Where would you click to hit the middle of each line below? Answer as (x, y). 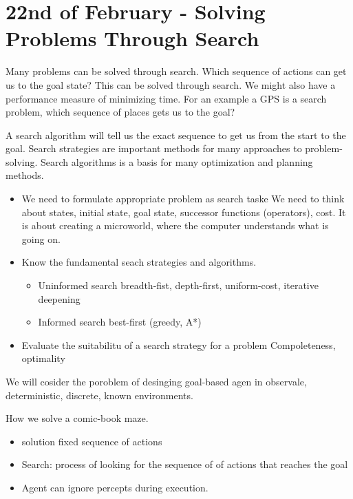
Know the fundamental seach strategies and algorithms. (139, 262)
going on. (41, 238)
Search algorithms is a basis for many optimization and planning (177, 161)
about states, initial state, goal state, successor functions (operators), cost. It (184, 212)
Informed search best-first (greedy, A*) (120, 322)
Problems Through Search (132, 38)
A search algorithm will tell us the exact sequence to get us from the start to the (176, 135)
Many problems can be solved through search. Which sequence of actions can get (176, 71)
